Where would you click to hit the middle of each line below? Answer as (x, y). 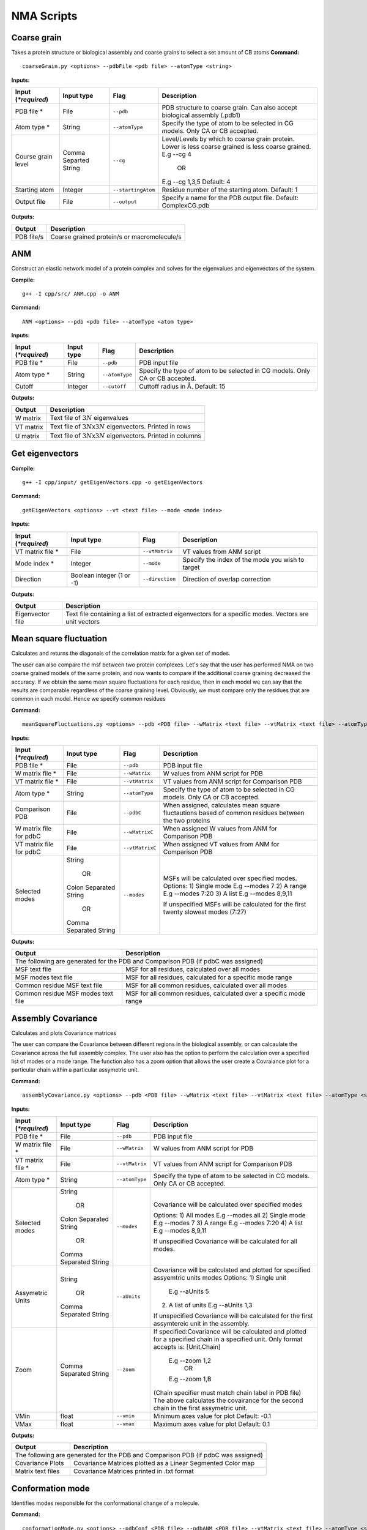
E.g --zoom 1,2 (190, 1360)
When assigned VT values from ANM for (221, 844)
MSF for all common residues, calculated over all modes (206, 985)
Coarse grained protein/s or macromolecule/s (116, 237)
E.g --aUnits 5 (189, 1291)
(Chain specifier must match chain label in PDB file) (227, 1392)
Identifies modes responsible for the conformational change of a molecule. (106, 1503)
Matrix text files (37, 1471)
